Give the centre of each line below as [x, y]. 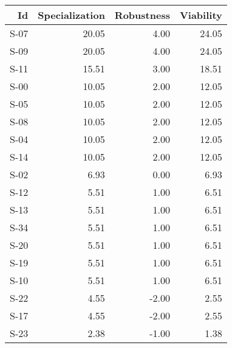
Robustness [142, 15]
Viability [201, 15]
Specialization [71, 15]
